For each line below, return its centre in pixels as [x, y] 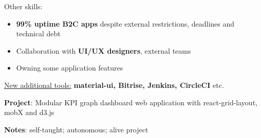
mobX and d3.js [29, 112]
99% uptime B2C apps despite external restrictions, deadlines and [125, 23]
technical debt [38, 33]
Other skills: [23, 6]
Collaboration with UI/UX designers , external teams [104, 50]
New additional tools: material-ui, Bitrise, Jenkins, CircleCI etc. [114, 85]
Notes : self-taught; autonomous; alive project [76, 129]
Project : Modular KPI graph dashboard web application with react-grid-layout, [131, 102]
